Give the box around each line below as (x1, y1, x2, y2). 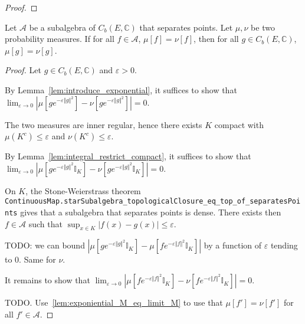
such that (28, 217, 63, 230)
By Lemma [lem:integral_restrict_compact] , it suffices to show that (5, 150, 251, 162)
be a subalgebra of (29, 21, 96, 33)
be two (251, 21, 275, 33)
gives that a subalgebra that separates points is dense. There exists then (20, 206, 281, 218)
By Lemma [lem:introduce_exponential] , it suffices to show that (5, 83, 237, 96)
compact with (214, 118, 264, 130)
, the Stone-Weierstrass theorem (25, 184, 141, 197)
